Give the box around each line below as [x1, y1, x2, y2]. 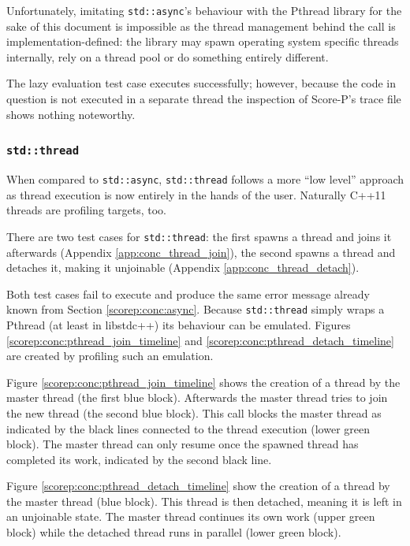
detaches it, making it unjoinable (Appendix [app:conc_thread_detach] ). [6, 259, 360, 276]
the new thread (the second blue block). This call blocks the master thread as [6, 404, 382, 421]
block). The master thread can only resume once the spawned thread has [6, 436, 359, 452]
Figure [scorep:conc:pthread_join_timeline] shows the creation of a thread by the [6, 373, 401, 390]
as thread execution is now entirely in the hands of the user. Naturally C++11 [6, 186, 386, 202]
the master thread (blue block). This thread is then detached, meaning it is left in [6, 492, 402, 509]
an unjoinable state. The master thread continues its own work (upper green [6, 508, 375, 525]
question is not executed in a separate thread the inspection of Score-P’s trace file [6, 91, 401, 107]
